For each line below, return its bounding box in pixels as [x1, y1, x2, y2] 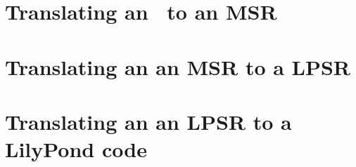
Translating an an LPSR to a [5, 107, 292, 135]
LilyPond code [5, 135, 147, 163]
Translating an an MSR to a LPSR [5, 52, 351, 81]
